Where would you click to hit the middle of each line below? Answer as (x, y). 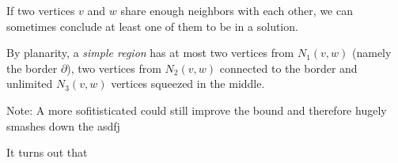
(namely (372, 53)
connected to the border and (288, 68)
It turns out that (47, 152)
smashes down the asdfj (63, 125)
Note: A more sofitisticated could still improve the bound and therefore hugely (197, 110)
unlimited (30, 83)
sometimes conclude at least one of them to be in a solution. (152, 26)
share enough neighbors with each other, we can (237, 10)
